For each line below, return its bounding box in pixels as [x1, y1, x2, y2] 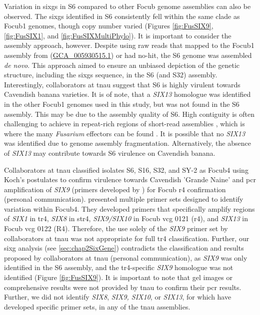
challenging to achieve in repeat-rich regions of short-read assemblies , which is [4, 118, 245, 129]
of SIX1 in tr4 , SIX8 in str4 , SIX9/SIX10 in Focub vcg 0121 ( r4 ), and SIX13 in [4, 213, 248, 224]
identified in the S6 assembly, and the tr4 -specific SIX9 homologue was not [4, 262, 233, 273]
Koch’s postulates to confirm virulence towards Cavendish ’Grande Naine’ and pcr [4, 174, 256, 185]
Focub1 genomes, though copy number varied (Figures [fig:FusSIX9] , [4, 20, 213, 31]
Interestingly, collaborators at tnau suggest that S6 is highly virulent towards [4, 79, 240, 89]
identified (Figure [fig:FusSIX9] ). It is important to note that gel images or [4, 272, 232, 283]
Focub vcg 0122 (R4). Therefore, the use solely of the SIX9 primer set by [4, 223, 228, 234]
